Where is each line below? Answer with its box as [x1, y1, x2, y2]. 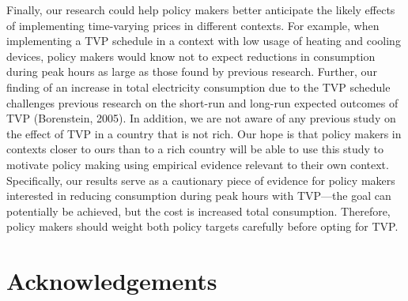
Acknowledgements [6, 265, 217, 297]
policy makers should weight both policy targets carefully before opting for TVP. [6, 218, 399, 235]
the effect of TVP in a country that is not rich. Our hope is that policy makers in [6, 125, 402, 141]
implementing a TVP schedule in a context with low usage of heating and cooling [6, 32, 401, 49]
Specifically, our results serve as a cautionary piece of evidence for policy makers [6, 171, 395, 188]
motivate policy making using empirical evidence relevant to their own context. [6, 156, 389, 172]
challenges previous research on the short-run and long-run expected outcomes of [6, 94, 399, 111]
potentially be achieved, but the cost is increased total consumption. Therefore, [6, 202, 391, 219]
